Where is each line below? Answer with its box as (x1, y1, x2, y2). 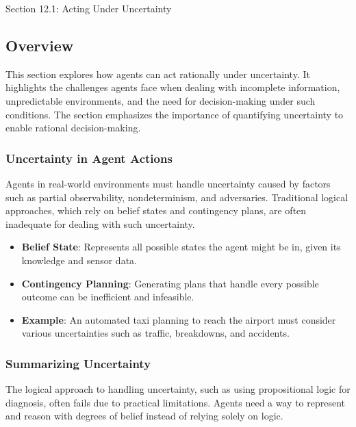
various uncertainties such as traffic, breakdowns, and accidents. (21, 326, 290, 340)
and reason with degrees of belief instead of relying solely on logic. (5, 409, 283, 423)
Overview (5, 34, 74, 55)
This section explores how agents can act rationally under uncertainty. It (5, 66, 310, 81)
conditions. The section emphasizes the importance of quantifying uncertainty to (5, 107, 344, 121)
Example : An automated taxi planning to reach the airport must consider (21, 312, 336, 326)
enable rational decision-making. (5, 120, 141, 135)
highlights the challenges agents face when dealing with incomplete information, (5, 80, 340, 94)
